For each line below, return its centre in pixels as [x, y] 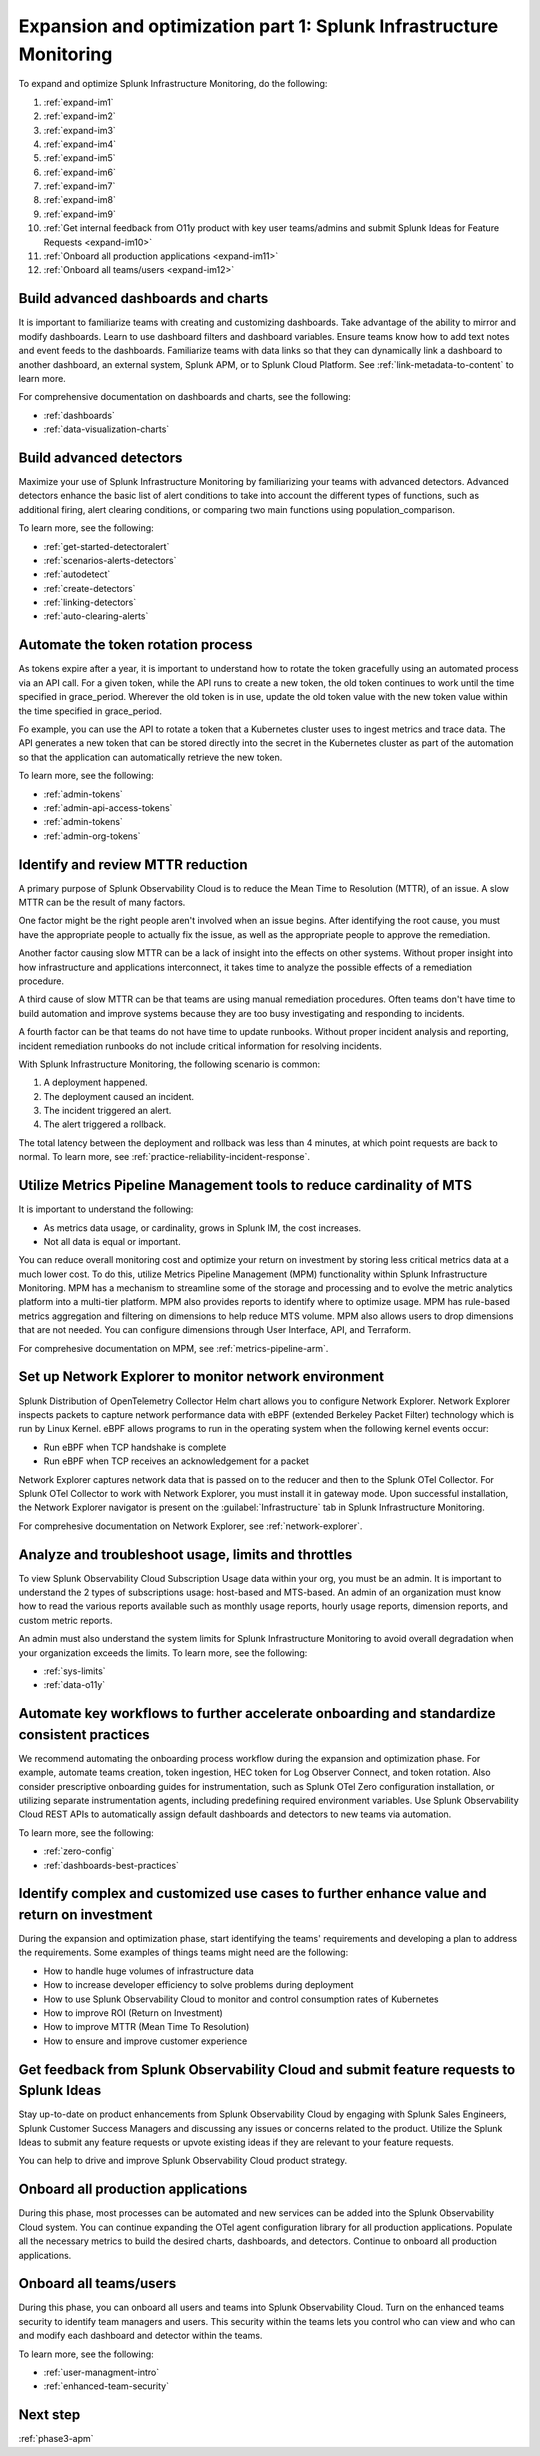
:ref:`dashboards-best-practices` [111, 1865]
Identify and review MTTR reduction [133, 864]
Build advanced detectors [100, 457]
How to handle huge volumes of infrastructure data [148, 1971]
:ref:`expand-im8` [80, 200]
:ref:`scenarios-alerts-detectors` [110, 560]
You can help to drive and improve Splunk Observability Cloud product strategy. [183, 2161]
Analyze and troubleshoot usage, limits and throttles [185, 1554]
